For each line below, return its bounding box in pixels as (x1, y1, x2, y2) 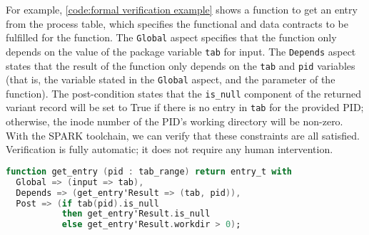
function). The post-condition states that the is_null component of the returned (6, 85, 362, 100)
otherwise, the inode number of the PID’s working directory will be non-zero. (6, 114, 343, 129)
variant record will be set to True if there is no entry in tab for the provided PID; (6, 100, 364, 115)
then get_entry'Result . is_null (61, 209, 211, 219)
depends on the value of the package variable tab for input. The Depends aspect (6, 43, 356, 58)
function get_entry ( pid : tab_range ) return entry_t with (6, 166, 292, 177)
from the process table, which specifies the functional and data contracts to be (6, 16, 348, 31)
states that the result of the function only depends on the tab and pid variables (6, 58, 355, 73)
